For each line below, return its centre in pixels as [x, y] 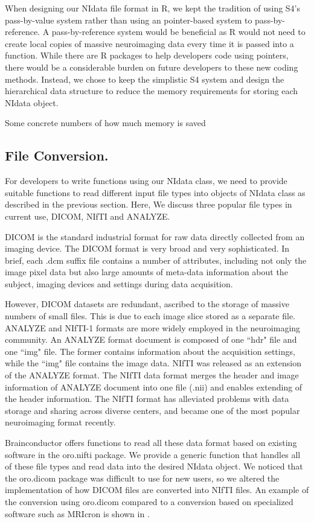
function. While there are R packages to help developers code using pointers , [147, 55]
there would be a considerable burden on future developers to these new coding [152, 67]
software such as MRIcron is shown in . [77, 513]
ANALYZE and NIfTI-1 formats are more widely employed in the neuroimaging [153, 327]
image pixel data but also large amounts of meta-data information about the [146, 272]
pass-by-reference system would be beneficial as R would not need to [178, 32]
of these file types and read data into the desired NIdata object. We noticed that [154, 466]
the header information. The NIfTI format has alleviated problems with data [147, 399]
